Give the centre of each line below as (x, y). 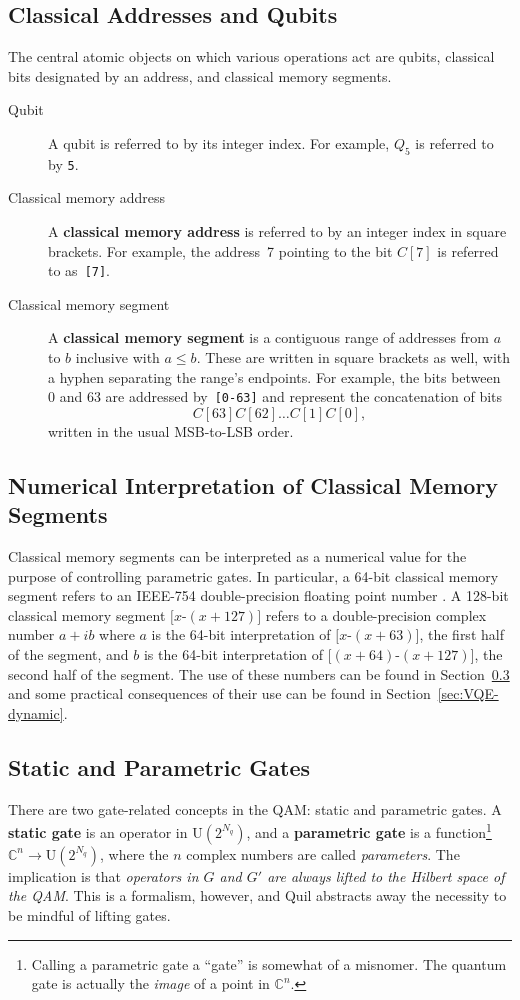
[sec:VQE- (468, 693)
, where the (134, 853)
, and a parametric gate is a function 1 (369, 830)
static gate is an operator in (98, 831)
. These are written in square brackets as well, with (353, 357)
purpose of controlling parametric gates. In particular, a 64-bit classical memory (253, 575)
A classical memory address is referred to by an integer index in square (277, 231)
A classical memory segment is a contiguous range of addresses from (269, 337)
